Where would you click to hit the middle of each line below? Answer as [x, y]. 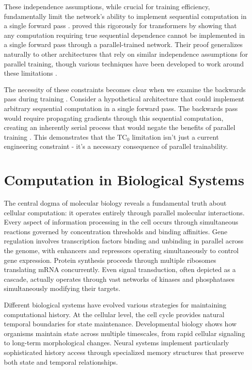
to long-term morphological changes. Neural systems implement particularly [117, 343]
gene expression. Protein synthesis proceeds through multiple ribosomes [110, 260]
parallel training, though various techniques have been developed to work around [124, 63]
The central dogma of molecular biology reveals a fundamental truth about [115, 203]
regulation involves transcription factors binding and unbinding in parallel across [124, 241]
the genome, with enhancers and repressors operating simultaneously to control [121, 250]
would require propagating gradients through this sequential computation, [114, 118]
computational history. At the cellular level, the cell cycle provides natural [114, 314]
